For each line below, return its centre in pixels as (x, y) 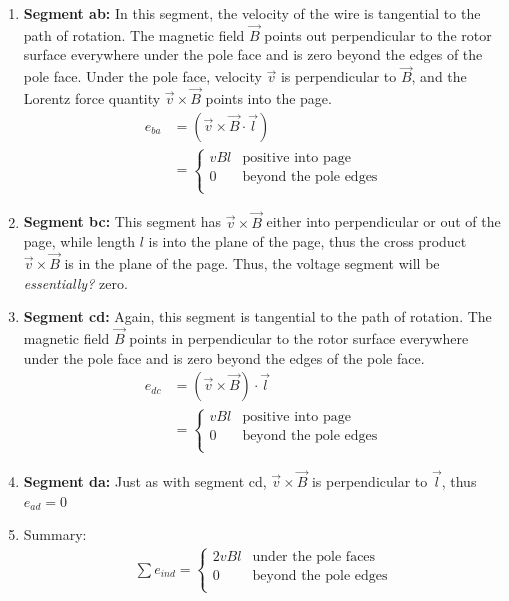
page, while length (79, 241)
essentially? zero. (75, 282)
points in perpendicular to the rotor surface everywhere (299, 337)
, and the (439, 76)
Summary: (55, 534)
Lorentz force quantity (92, 98)
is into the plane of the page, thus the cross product (307, 241)
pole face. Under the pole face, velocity (142, 76)
